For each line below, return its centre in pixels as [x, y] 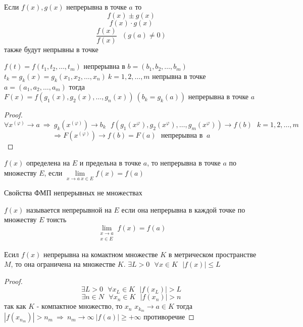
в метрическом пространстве [212, 254]
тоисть [57, 219]
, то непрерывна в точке [184, 163]
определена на [48, 163]
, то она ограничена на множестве [63, 264]
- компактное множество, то [80, 306]
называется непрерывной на [69, 209]
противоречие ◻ [169, 317]
